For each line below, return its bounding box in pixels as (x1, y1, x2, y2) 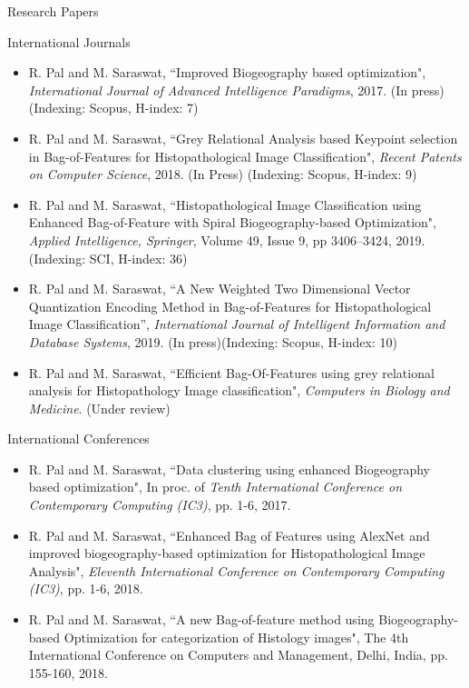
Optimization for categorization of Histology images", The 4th (64, 627, 409, 646)
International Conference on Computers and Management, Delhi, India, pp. (28, 645, 448, 664)
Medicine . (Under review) (28, 398, 171, 417)
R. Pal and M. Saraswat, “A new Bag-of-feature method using (28, 610, 375, 629)
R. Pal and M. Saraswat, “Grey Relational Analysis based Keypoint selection (28, 128, 458, 147)
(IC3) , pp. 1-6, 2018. (28, 579, 143, 598)
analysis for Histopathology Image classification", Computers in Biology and (28, 381, 450, 400)
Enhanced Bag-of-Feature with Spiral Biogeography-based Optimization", (28, 213, 436, 232)
